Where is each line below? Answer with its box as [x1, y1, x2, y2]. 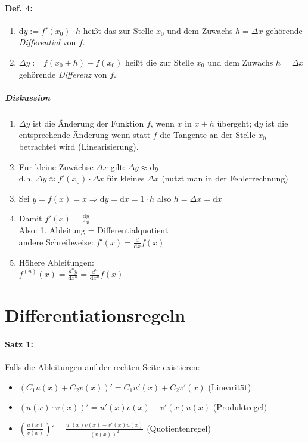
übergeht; [217, 116, 252, 129]
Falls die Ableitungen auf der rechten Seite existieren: [5, 361, 200, 373]
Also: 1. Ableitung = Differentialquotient [18, 224, 169, 236]
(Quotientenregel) [147, 422, 211, 434]
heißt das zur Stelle [83, 24, 154, 36]
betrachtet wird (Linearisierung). [18, 140, 139, 152]
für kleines [107, 172, 145, 184]
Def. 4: [5, 1, 33, 14]
